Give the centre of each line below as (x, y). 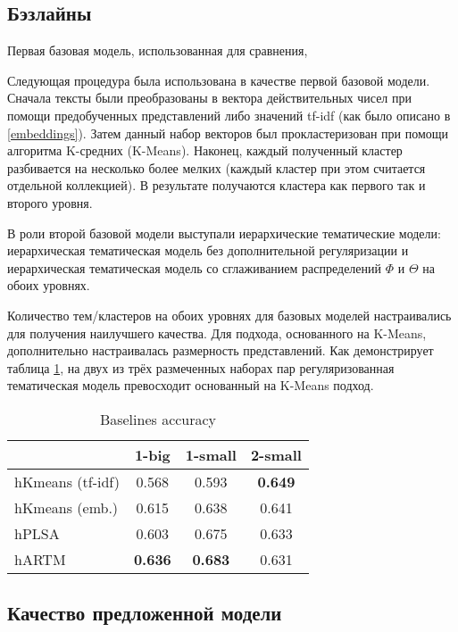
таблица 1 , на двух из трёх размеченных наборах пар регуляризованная (201, 367)
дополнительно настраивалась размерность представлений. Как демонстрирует (221, 350)
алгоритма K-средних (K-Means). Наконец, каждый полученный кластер (205, 150)
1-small (211, 454)
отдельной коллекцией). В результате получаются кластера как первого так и (217, 185)
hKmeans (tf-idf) (67, 481)
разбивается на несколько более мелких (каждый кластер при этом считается (217, 167)
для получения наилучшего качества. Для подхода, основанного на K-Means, (217, 333)
